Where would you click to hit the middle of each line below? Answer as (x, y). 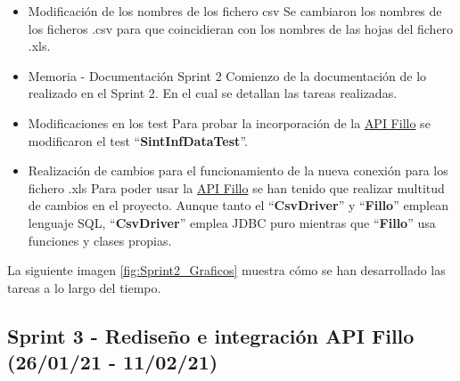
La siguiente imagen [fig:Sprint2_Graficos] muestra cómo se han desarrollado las (226, 270)
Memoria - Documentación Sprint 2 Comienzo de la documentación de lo (227, 75)
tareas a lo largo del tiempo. (84, 287)
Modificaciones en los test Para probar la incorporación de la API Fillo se (229, 122)
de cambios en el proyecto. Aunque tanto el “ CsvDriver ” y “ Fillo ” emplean (238, 205)
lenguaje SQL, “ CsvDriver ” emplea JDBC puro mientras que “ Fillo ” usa (232, 222)
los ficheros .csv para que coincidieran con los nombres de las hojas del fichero (241, 28)
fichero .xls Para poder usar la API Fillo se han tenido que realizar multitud (236, 187)
